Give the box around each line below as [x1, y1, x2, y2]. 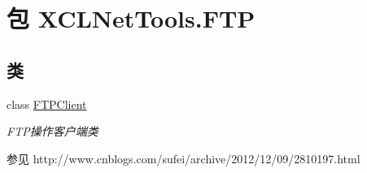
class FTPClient [7, 95, 87, 112]
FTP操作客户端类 [7, 123, 98, 140]
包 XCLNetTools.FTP [7, 2, 256, 35]
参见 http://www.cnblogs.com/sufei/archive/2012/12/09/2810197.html [7, 149, 360, 167]
